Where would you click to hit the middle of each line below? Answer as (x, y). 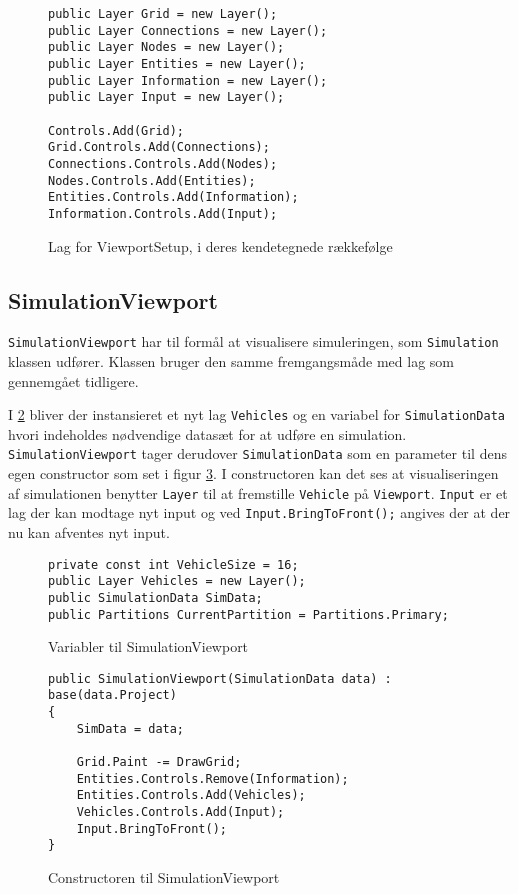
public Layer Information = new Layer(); (188, 80)
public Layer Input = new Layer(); (166, 97)
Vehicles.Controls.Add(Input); (180, 812)
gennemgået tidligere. (73, 380)
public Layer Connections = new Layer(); (188, 30)
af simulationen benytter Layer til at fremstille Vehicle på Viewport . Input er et (258, 492)
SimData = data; (130, 728)
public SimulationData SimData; (155, 597)
